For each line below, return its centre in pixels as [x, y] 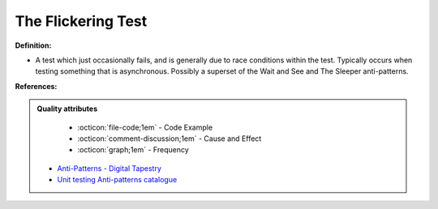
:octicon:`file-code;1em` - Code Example [145, 127]
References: [36, 86]
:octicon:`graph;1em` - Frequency [133, 150]
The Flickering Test [81, 21]
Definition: [33, 45]
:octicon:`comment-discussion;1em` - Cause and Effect [170, 139]
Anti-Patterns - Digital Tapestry [109, 168]
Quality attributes [67, 109]
